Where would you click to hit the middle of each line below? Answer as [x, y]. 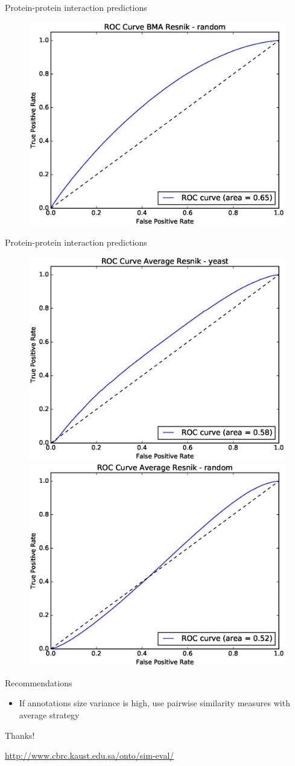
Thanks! [20, 735]
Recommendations [39, 682]
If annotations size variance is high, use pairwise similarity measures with [154, 703]
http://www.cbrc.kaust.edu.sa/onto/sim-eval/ [90, 755]
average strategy [49, 715]
